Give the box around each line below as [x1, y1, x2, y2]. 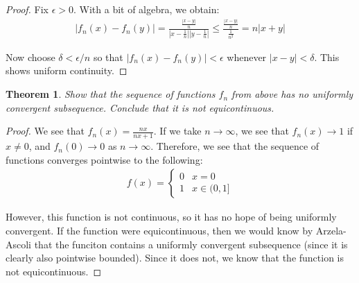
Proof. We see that [6, 123, 85, 138]
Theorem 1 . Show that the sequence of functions [6, 87, 216, 101]
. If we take [153, 123, 202, 138]
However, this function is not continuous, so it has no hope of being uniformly [6, 209, 337, 224]
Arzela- [315, 223, 347, 237]
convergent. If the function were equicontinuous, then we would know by [6, 223, 313, 237]
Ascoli [6, 237, 32, 251]
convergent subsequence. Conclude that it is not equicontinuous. [6, 100, 274, 114]
